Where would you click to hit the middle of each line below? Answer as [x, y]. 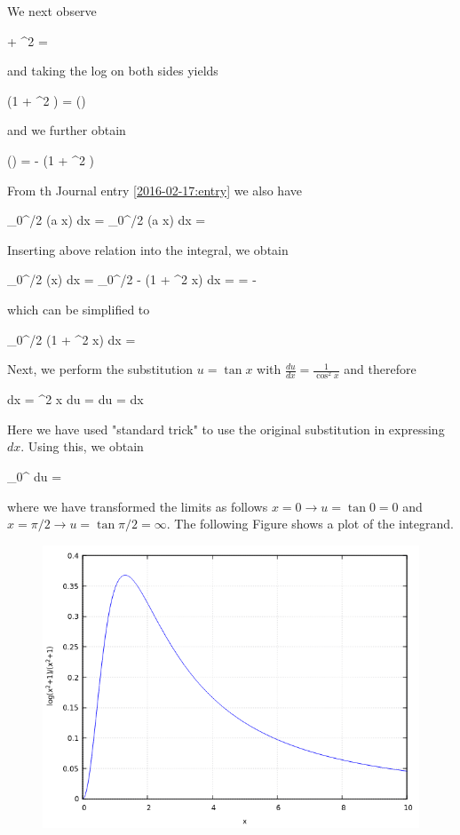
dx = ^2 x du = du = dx [75, 399]
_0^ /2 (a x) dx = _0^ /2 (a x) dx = [107, 220]
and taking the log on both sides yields [113, 71]
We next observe [52, 11]
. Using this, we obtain [82, 446]
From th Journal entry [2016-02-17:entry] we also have [155, 190]
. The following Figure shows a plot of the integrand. [310, 524]
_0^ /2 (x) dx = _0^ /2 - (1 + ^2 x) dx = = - [132, 279]
